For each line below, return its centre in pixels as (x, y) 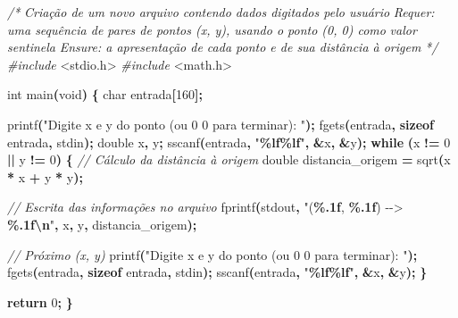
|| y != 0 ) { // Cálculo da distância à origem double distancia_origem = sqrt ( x (229, 159)
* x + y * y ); (45, 176)
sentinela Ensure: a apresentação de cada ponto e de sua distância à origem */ (223, 47)
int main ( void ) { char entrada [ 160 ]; (105, 94)
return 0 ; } (40, 301)
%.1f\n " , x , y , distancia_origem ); (102, 224)
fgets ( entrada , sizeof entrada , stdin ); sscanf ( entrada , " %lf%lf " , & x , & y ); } (217, 272)
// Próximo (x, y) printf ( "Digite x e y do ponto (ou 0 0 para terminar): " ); (212, 254)
